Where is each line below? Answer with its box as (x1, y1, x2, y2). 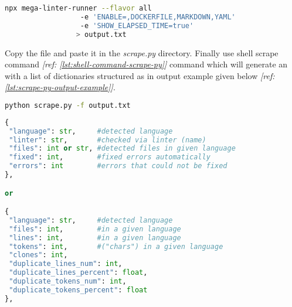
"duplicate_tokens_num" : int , (9, 277, 127, 286)
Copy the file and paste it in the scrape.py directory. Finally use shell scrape (5, 46, 279, 59)
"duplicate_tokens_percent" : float (9, 285, 148, 294)
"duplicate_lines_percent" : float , (9, 268, 148, 277)
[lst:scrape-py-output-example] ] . (5, 81, 116, 93)
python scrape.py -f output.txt (5, 101, 131, 110)
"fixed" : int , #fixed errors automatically (9, 153, 210, 162)
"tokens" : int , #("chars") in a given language (9, 242, 223, 251)
